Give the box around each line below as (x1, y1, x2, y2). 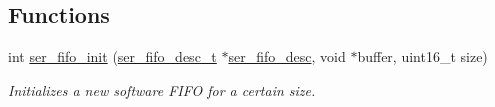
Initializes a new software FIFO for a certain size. (8, 79, 316, 100)
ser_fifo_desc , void (228, 46, 346, 67)
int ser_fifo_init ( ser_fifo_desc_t (8, 46, 217, 67)
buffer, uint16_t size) (357, 46, 488, 67)
